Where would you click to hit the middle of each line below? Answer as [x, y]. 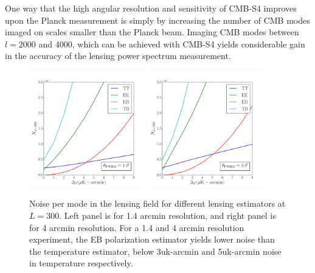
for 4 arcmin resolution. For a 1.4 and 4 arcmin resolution [137, 227]
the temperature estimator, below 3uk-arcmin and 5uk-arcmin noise [155, 251]
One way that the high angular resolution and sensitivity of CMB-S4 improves [151, 8]
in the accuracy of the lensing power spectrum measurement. [118, 56]
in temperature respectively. [81, 263]
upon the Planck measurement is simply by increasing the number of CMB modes [157, 20]
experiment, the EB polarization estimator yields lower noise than [152, 239]
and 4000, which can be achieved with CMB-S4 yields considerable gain [172, 43]
